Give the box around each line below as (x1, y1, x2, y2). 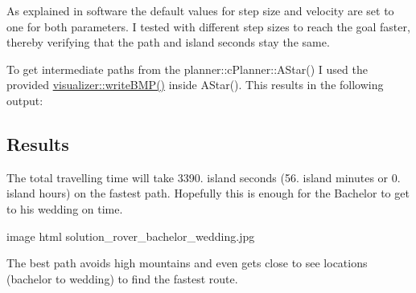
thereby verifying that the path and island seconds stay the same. (6, 34, 330, 51)
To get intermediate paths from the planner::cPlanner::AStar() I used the (6, 60, 368, 77)
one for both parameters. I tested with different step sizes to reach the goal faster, (6, 18, 410, 35)
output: (6, 92, 43, 108)
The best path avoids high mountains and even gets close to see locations (6, 254, 368, 271)
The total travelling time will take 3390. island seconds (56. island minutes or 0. (6, 169, 401, 185)
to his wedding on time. (6, 200, 123, 217)
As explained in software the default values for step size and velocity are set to (6, 2, 394, 18)
